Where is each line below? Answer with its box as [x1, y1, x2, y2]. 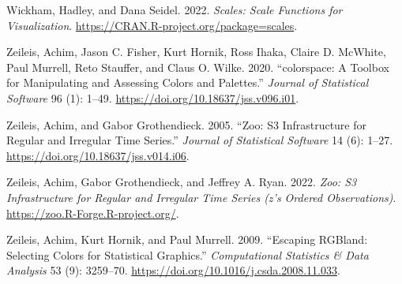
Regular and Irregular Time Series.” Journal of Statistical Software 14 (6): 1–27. [6, 132, 393, 148]
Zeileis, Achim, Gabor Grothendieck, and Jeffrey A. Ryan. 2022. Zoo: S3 [6, 174, 357, 190]
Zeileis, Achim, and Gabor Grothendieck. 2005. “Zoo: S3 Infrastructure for [6, 116, 367, 133]
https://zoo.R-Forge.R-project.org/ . [6, 204, 179, 221]
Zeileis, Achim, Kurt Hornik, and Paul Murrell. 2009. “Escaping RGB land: [6, 231, 368, 248]
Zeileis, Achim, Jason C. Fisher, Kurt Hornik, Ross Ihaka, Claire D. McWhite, [6, 43, 386, 60]
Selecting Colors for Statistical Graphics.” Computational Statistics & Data [6, 246, 369, 263]
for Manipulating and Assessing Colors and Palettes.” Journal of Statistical [6, 74, 369, 91]
